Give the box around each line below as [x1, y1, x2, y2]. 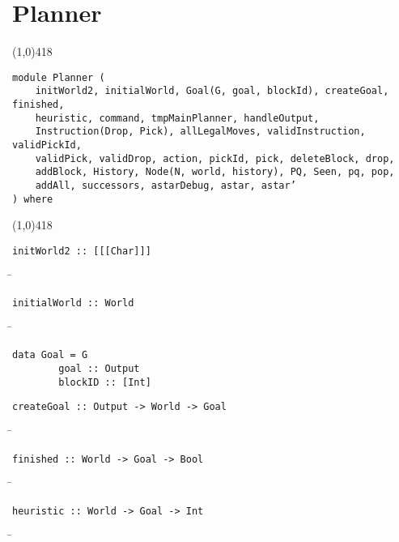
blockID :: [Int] [58, 376, 151, 388]
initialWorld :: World [12, 297, 134, 309]
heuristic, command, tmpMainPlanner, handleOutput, [35, 112, 320, 124]
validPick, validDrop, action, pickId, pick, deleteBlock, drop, [35, 152, 395, 164]
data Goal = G [12, 349, 88, 361]
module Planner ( [12, 71, 105, 83]
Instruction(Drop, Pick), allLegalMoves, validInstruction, [35, 126, 366, 138]
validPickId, [12, 139, 82, 151]
